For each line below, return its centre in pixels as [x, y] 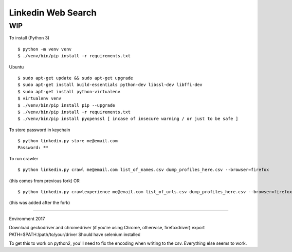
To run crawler [24, 158]
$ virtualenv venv [40, 99]
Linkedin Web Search [53, 13]
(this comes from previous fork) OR [44, 181]
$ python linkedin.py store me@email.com [68, 141]
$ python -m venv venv [45, 49]
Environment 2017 [27, 218]
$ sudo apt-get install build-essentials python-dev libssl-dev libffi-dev [110, 85]
